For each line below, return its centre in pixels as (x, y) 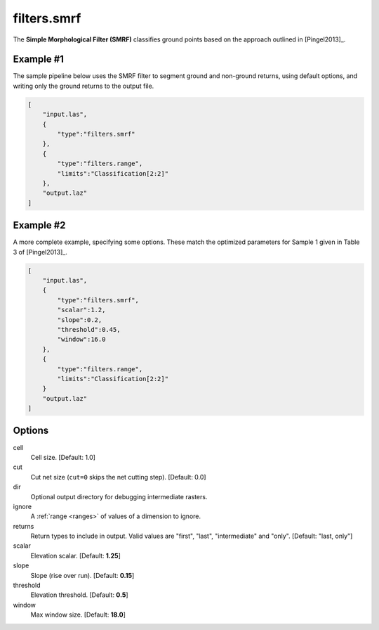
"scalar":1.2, (81, 310)
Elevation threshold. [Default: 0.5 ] (80, 595)
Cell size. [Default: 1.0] (63, 457)
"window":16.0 (81, 340)
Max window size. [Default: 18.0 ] (78, 615)
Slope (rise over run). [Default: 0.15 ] (82, 575)
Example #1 (39, 59)
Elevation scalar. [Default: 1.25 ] (75, 555)
